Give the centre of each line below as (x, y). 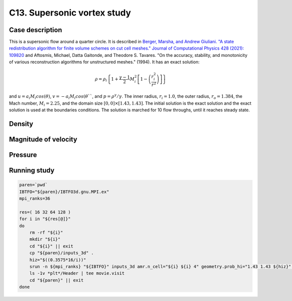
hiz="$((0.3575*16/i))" (58, 260)
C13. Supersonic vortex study (70, 13)
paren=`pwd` (34, 185)
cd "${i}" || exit (51, 246)
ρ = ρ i (101, 80)
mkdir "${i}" (45, 239)
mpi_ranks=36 (35, 199)
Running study (32, 170)
